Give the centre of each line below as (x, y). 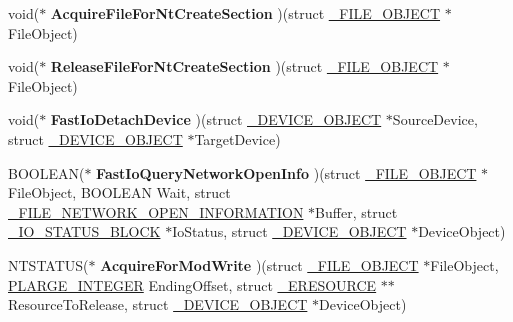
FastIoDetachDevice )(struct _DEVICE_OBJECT (216, 119)
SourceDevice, (435, 119)
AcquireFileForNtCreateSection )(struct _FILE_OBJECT (245, 13)
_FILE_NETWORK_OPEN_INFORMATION (156, 211)
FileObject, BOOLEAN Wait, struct (119, 192)
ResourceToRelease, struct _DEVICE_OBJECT (158, 304)
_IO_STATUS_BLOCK (84, 231)
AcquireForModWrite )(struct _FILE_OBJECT (259, 264)
